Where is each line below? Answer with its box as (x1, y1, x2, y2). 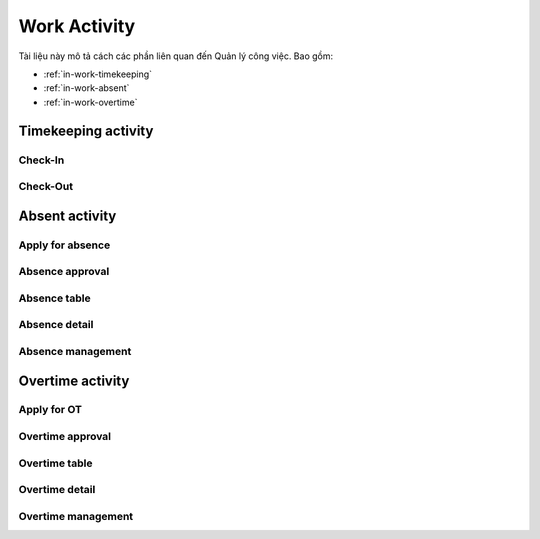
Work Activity (18, 15, 136, 37)
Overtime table (18, 456, 93, 470)
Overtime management (18, 509, 134, 523)
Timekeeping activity (18, 122, 154, 139)
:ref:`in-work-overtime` (43, 96, 138, 108)
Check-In (18, 153, 65, 167)
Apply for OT (18, 403, 82, 417)
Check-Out (18, 180, 74, 194)
